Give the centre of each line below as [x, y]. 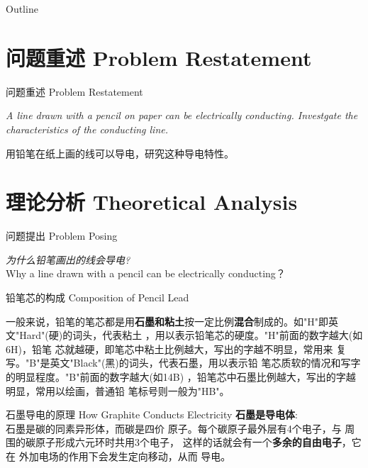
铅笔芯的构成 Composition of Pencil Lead [97, 297]
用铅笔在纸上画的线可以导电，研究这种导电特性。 [120, 153]
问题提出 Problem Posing [62, 236]
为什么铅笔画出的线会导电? [68, 259]
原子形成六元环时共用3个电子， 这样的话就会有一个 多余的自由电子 [188, 442]
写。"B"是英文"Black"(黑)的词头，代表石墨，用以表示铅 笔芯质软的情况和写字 [183, 363]
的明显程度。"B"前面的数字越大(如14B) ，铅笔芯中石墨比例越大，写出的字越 [181, 376]
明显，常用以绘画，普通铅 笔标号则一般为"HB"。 [118, 390]
